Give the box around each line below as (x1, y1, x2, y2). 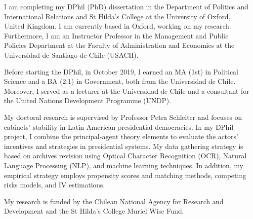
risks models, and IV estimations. (4, 180, 105, 190)
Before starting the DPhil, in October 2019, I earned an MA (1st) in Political (4, 66, 238, 76)
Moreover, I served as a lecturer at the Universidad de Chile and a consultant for (4, 85, 250, 96)
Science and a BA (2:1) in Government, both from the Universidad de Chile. (4, 76, 236, 86)
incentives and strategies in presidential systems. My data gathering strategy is (4, 141, 243, 151)
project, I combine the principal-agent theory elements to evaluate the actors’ (4, 131, 238, 142)
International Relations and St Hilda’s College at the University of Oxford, (4, 11, 231, 21)
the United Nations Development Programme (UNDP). (4, 95, 171, 106)
